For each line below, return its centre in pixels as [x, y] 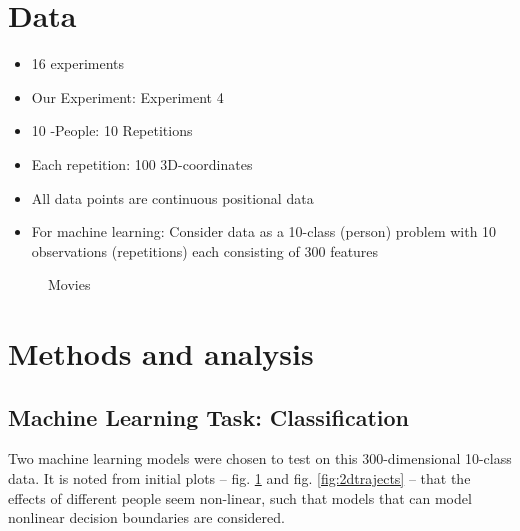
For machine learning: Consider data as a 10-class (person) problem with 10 [264, 231]
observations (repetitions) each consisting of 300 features [205, 250]
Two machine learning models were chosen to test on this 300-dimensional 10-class [260, 458]
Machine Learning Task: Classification [208, 416]
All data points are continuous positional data [172, 197]
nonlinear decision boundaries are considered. [146, 517]
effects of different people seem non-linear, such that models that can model [240, 497]
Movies [69, 284]
